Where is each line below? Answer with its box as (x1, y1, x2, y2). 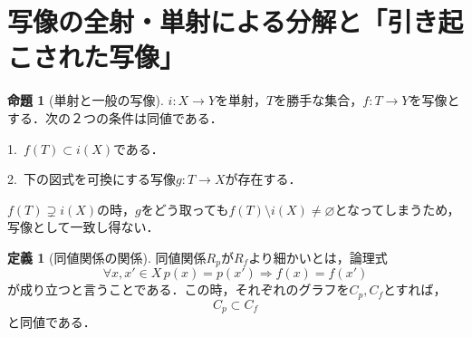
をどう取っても (140, 199, 229, 218)
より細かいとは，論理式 (248, 247, 388, 266)
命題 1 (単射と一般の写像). (7, 91, 164, 110)
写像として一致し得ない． (7, 217, 159, 236)
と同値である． (7, 313, 96, 332)
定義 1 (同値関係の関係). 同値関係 (7, 247, 207, 266)
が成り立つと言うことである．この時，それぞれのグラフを (7, 280, 350, 299)
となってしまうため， (334, 199, 460, 218)
